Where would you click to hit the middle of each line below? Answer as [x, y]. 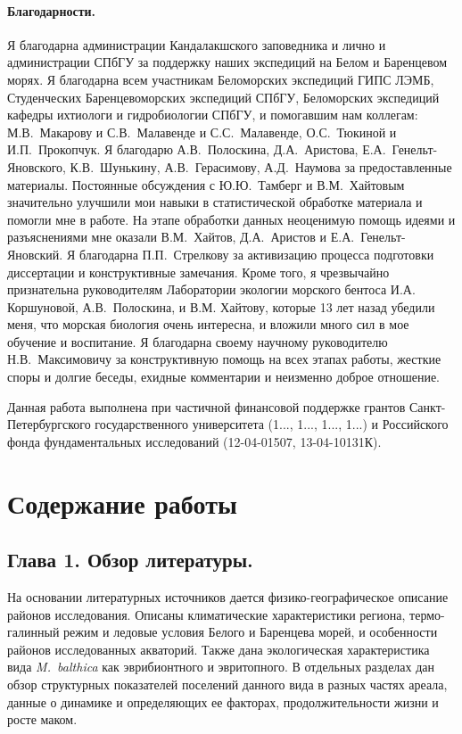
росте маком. [42, 719]
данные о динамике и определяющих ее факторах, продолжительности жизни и [223, 701]
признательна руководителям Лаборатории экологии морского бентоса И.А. [211, 289]
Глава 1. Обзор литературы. [130, 560]
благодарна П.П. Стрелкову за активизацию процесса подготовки [256, 254]
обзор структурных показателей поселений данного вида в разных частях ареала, [227, 684]
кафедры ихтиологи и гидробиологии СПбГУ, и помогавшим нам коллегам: [213, 115]
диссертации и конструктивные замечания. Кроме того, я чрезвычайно [198, 272]
